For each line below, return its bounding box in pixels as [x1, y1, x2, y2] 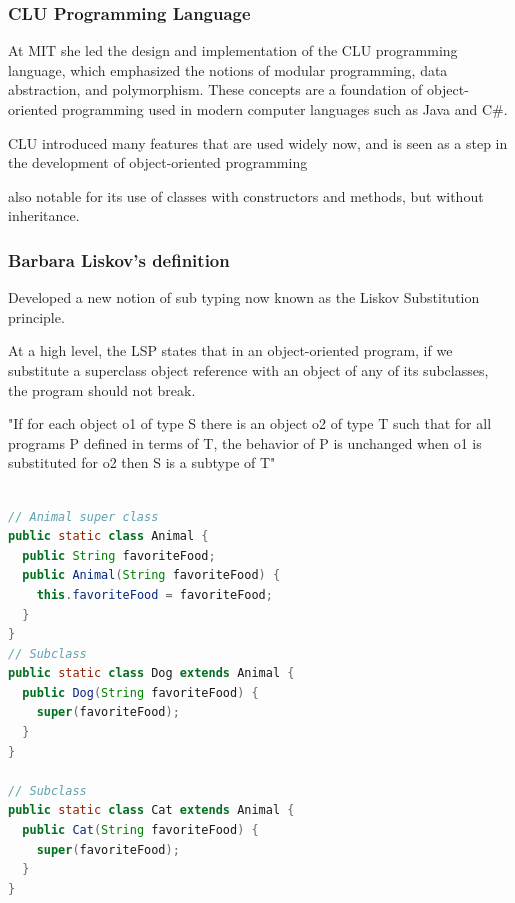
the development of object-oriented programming [8, 152, 308, 173]
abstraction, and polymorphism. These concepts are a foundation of [8, 79, 423, 100]
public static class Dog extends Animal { [8, 666, 295, 681]
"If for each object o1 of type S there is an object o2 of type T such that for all [8, 413, 492, 434]
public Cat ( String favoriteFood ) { [22, 823, 259, 838]
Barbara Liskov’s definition [8, 247, 230, 272]
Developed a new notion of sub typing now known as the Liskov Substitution [8, 287, 480, 308]
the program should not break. [8, 379, 196, 400]
